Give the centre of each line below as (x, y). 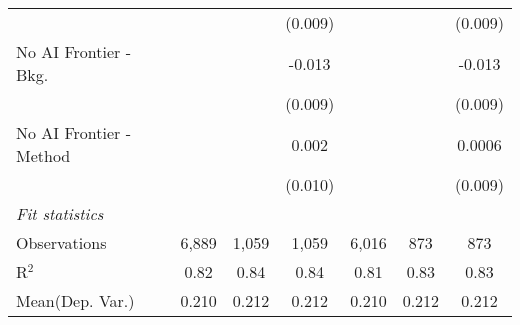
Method (43, 155)
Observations (61, 242)
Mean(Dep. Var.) (75, 300)
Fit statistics (60, 213)
